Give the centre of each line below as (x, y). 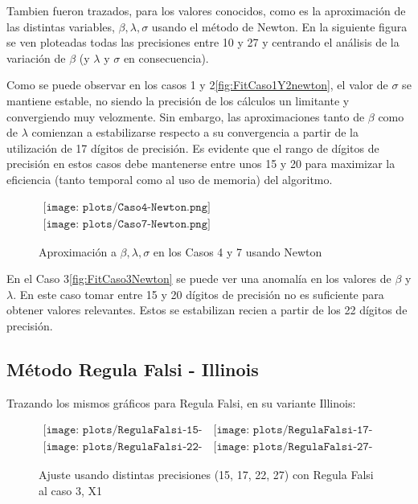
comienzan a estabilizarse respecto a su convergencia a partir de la (195, 132)
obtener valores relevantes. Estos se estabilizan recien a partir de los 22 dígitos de (207, 310)
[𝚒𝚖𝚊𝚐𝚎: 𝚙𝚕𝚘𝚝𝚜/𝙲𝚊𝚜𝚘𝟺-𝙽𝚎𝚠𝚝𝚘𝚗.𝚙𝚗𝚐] (127, 207)
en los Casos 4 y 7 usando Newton (238, 251)
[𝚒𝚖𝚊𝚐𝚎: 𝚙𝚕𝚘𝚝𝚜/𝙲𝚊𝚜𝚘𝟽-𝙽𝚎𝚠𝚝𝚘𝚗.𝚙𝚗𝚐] (127, 224)
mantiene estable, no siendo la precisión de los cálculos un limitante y (178, 100)
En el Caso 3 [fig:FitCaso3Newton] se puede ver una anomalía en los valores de (199, 279)
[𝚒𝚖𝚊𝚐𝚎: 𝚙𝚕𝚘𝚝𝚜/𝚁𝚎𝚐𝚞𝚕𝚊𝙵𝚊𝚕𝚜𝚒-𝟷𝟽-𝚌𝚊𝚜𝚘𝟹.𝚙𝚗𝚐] (293, 430)
